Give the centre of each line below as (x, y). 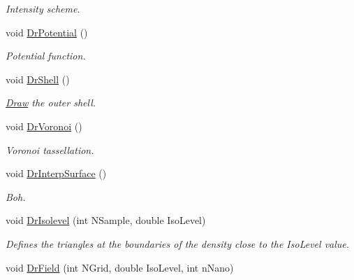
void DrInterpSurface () (56, 173)
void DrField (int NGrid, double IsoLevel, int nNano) (120, 267)
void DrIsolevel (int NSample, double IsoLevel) (106, 220)
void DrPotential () (47, 32)
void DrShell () (38, 79)
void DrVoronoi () (44, 126)
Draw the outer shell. (51, 103)
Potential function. (46, 56)
